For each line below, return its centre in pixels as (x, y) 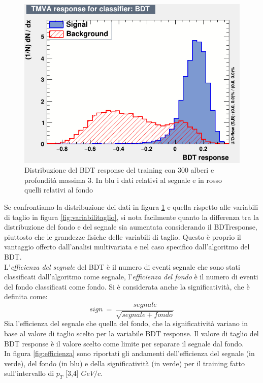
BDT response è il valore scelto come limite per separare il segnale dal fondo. (124, 343)
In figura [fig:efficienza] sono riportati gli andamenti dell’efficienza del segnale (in (129, 353)
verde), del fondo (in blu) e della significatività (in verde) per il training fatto (124, 363)
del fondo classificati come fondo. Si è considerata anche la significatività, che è (127, 286)
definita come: (26, 296)
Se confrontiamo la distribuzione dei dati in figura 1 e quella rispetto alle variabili (131, 207)
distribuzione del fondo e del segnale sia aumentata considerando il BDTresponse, (131, 227)
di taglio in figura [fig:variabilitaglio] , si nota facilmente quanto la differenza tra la (131, 217)
